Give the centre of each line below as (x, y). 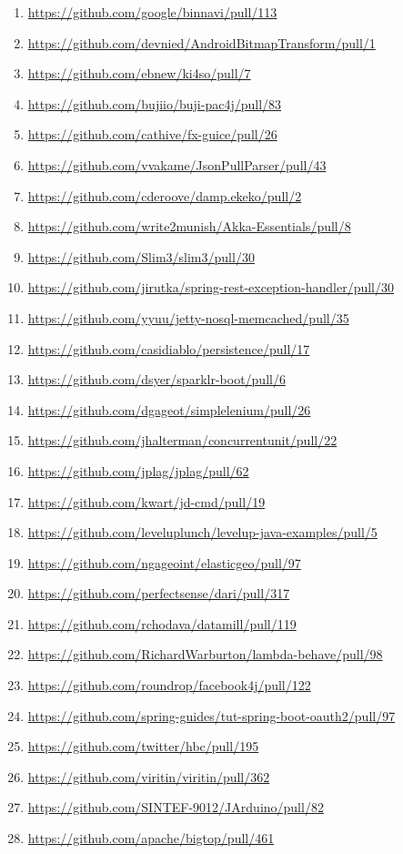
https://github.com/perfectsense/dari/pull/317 (159, 593)
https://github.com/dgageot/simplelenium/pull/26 (169, 409)
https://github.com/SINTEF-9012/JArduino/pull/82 (176, 807)
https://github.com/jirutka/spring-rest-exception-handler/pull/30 (211, 287)
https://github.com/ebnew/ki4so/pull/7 (139, 73)
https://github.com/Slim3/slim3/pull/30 (141, 256)
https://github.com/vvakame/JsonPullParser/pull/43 (177, 164)
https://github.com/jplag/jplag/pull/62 (138, 470)
